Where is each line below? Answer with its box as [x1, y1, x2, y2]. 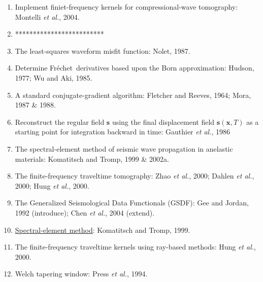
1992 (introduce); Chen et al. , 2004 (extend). [15, 207, 155, 218]
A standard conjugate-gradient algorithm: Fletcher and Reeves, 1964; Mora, [15, 89, 251, 100]
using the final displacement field [112, 116, 215, 127]
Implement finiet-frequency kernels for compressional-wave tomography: [15, 2, 238, 12]
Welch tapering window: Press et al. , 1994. [15, 268, 148, 279]
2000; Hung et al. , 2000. [15, 180, 89, 191]
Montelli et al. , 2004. [15, 11, 80, 22]
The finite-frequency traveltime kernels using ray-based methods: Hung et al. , [15, 241, 256, 252]
